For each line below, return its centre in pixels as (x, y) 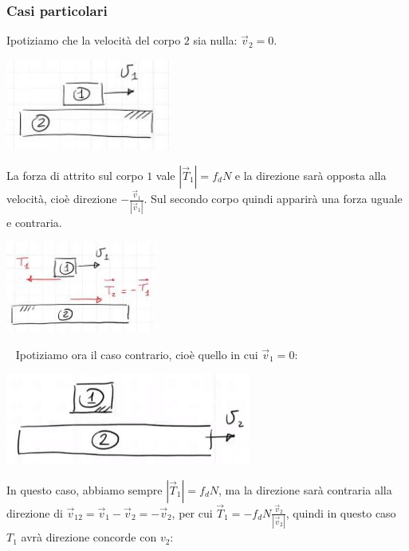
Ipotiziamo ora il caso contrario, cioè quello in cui (137, 354)
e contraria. (34, 223)
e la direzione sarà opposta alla (311, 175)
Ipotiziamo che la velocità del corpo (94, 40)
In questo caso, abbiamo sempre (85, 489)
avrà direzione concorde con (89, 537)
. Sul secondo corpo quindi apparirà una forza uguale (273, 199)
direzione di (35, 512)
